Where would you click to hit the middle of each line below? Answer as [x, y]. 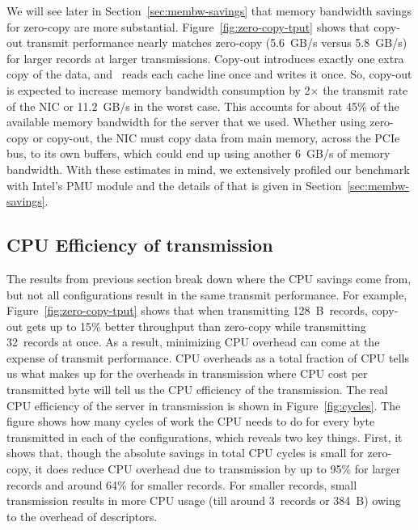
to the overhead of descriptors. [82, 516]
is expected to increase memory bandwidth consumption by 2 [158, 89]
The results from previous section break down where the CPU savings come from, [209, 278]
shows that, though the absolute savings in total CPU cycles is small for [185, 453]
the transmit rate [365, 89]
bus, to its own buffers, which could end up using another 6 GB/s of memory [198, 153]
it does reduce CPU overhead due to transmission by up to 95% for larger [218, 469]
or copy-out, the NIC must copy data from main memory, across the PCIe [216, 137]
